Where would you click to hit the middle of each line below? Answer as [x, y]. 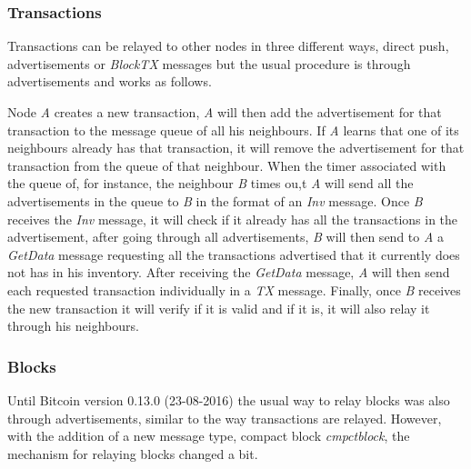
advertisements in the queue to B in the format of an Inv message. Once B [215, 200]
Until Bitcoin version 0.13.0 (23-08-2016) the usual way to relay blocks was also [229, 399]
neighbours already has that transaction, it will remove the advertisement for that [236, 148]
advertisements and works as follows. [110, 81]
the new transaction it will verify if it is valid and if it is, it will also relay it [219, 308]
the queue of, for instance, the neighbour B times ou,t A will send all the [210, 183]
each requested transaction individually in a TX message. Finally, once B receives [234, 289]
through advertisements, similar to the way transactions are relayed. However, [225, 418]
